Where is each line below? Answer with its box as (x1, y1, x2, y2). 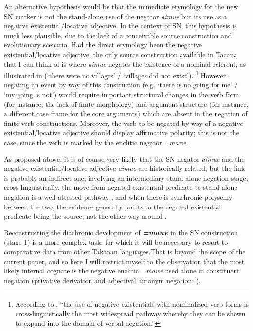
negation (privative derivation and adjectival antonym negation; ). (4, 275, 201, 285)
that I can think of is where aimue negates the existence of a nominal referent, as (4, 59, 246, 69)
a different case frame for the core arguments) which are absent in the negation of (4, 108, 248, 119)
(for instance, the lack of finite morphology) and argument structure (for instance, (4, 99, 249, 109)
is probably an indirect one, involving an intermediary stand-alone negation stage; (4, 172, 248, 183)
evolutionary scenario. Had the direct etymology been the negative (4, 40, 202, 50)
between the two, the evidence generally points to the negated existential (4, 201, 221, 211)
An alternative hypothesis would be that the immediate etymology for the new (4, 1, 238, 11)
